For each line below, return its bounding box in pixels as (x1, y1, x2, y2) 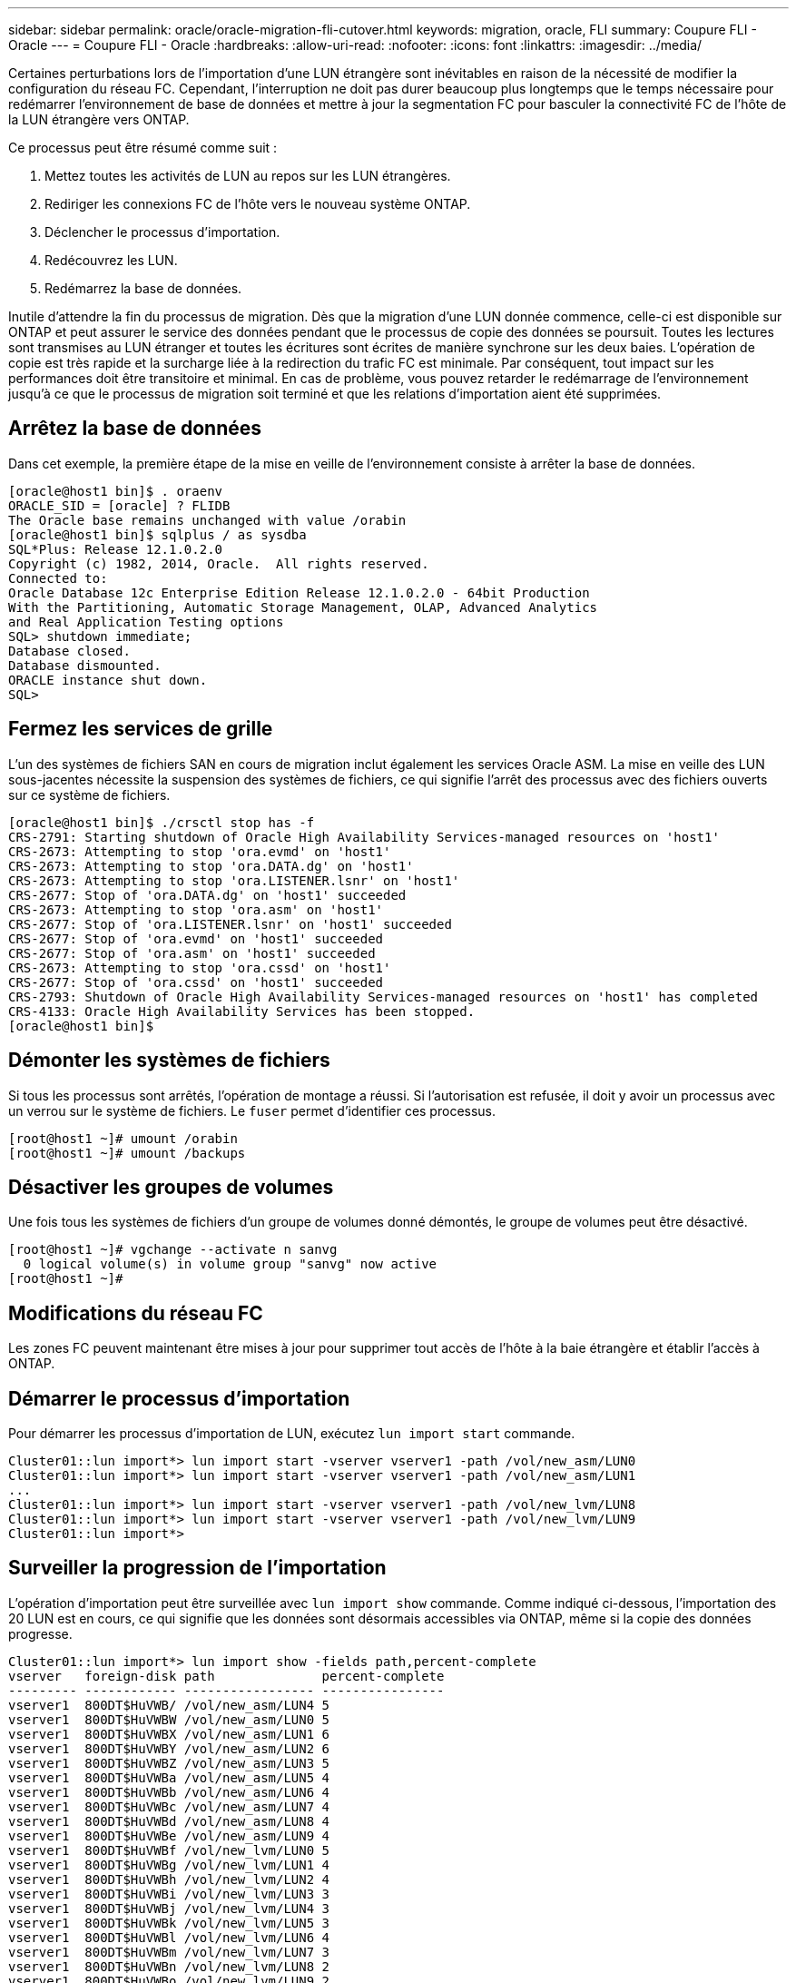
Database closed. (8, 643, 131, 658)
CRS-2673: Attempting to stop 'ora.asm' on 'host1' (8, 902, 384, 917)
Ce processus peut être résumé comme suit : (8, 140, 278, 155)
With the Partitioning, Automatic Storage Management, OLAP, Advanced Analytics (8, 599, 598, 615)
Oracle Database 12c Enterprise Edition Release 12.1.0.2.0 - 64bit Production (8, 585, 590, 600)
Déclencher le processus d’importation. (44, 224, 280, 240)
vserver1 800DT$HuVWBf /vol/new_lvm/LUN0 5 (8, 1842, 330, 1858)
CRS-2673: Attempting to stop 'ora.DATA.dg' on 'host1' (8, 858, 414, 873)
